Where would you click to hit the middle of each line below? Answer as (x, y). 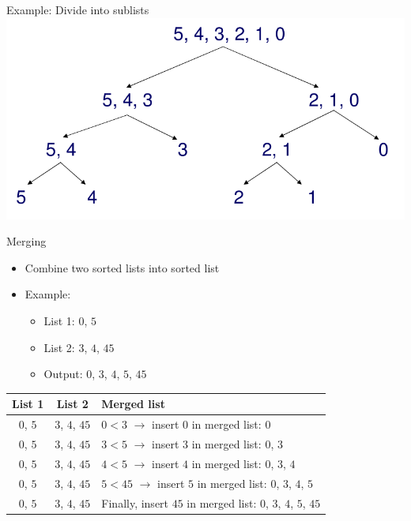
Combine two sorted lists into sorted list (122, 267)
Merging (26, 241)
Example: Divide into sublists (78, 9)
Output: (63, 374)
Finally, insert (135, 502)
